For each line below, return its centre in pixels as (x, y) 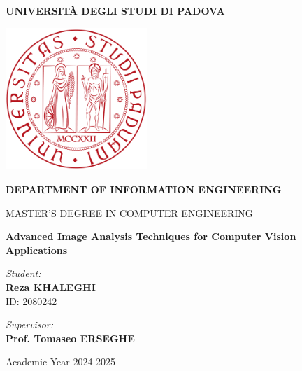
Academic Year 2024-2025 (61, 362)
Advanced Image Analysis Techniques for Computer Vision (151, 236)
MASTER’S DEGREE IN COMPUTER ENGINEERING (129, 212)
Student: (23, 273)
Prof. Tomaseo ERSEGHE (70, 338)
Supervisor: (29, 324)
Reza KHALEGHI (51, 287)
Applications (37, 250)
